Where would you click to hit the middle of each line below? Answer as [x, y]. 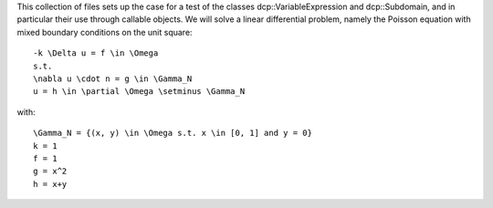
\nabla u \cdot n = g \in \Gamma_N [113, 78]
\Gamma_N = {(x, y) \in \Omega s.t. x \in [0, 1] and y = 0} [173, 133]
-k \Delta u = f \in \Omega [96, 53]
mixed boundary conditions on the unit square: [105, 32]
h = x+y [50, 184]
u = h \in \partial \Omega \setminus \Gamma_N [139, 92]
